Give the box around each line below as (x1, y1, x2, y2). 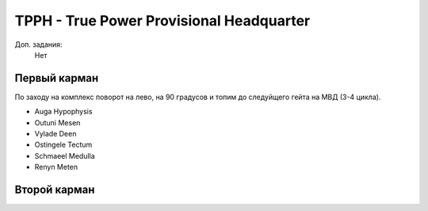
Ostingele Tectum (34, 140, 93, 150)
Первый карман (14, 71, 99, 85)
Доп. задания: (14, 40, 63, 49)
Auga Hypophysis (34, 107, 93, 117)
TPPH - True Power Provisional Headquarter (14, 12, 311, 29)
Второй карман (14, 183, 95, 196)
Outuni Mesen (34, 117, 81, 127)
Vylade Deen (34, 129, 77, 139)
